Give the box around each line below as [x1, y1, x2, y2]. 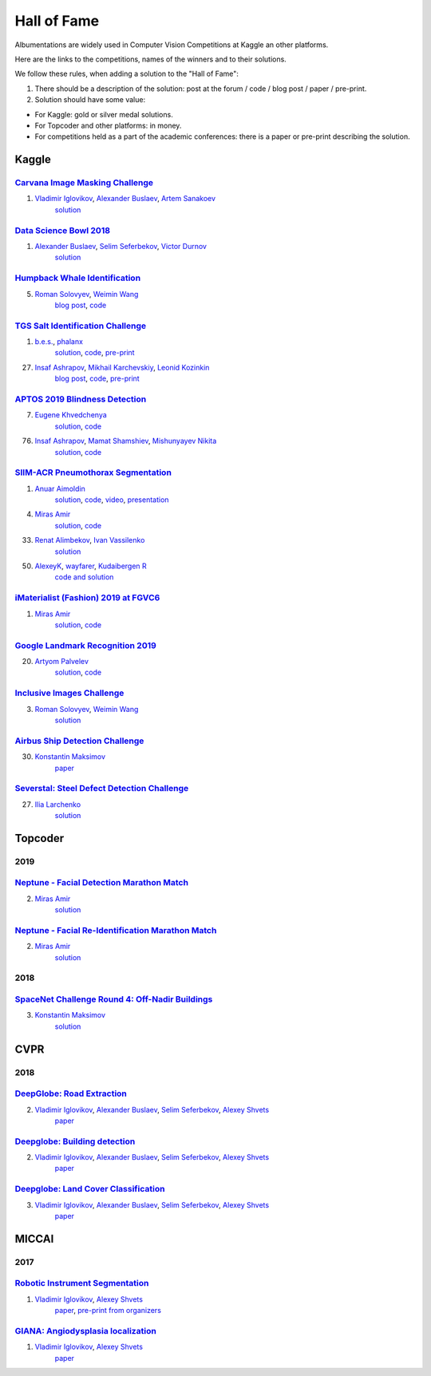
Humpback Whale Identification [14, 272, 141, 283]
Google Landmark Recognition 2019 [14, 639, 157, 650]
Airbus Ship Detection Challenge [14, 735, 144, 746]
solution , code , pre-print [54, 348, 135, 358]
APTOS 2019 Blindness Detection [14, 393, 147, 405]
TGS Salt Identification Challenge [14, 320, 147, 331]
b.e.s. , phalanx [34, 337, 84, 346]
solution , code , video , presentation [54, 495, 169, 504]
